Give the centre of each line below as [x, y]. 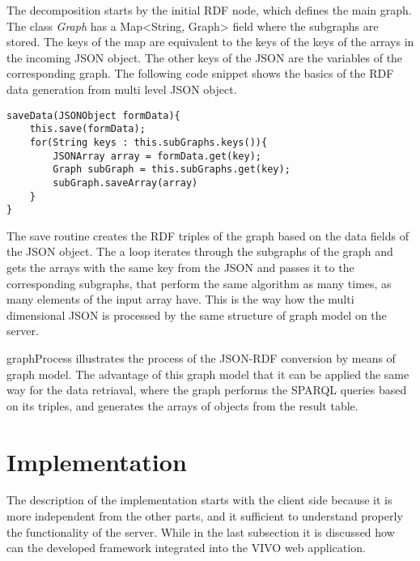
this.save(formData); [87, 129]
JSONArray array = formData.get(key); [157, 156]
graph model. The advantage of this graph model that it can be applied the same [208, 374]
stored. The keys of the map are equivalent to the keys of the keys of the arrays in [210, 42]
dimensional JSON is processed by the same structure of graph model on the [197, 314]
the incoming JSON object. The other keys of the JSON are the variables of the [205, 57]
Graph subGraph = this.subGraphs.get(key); [172, 170]
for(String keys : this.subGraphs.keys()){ [148, 142]
